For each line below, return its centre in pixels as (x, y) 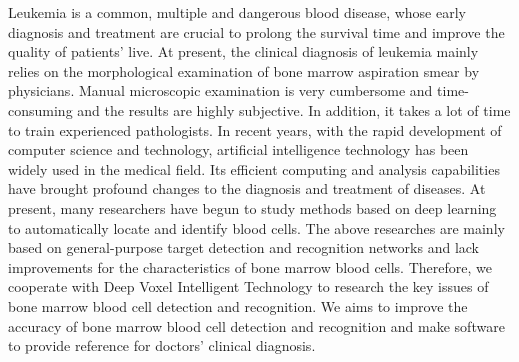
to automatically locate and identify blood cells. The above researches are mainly (256, 227)
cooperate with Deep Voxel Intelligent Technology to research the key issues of (248, 286)
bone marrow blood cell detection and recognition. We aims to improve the (238, 305)
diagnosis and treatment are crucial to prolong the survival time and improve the (256, 31)
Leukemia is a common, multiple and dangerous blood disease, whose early (237, 12)
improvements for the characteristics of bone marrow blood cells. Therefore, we (250, 266)
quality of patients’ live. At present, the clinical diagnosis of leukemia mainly (243, 51)
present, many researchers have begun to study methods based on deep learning (252, 207)
